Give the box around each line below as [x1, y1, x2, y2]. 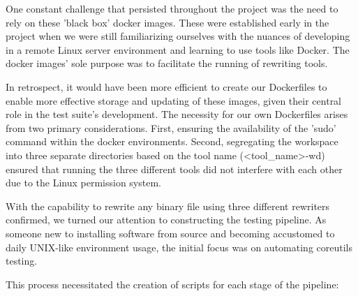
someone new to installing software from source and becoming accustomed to [6, 225, 335, 240]
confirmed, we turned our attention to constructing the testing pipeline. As [6, 212, 327, 227]
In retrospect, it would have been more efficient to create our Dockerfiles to [6, 79, 327, 94]
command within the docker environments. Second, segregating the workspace [6, 134, 338, 149]
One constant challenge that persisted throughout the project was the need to [6, 1, 338, 15]
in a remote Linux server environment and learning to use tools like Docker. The [6, 42, 350, 57]
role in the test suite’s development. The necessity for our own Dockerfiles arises [6, 107, 348, 121]
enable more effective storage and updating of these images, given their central [6, 93, 342, 108]
